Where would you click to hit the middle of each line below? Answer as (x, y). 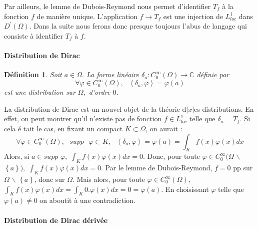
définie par (213, 74)
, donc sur (49, 179)
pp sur (243, 168)
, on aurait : (164, 129)
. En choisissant (185, 189)
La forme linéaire (113, 74)
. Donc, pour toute (171, 156)
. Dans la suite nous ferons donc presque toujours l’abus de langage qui (138, 26)
